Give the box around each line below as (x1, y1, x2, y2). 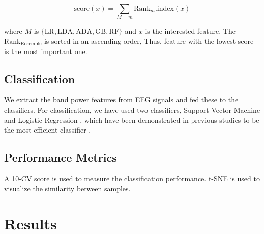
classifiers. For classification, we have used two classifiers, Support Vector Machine (4, 104, 260, 115)
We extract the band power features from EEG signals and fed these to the (4, 94, 239, 105)
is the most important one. (4, 45, 87, 56)
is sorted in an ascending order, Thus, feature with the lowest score (44, 35, 254, 46)
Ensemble (20, 41, 42, 47)
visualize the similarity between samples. (4, 183, 131, 194)
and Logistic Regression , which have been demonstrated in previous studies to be (4, 114, 259, 125)
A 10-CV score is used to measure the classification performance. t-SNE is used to (4, 173, 260, 184)
